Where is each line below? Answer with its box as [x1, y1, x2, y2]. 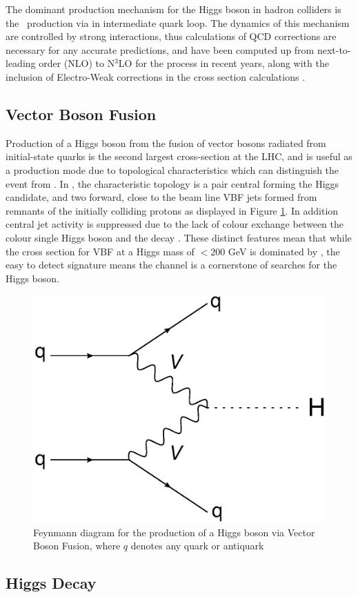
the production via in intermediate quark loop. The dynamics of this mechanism [6, 15, 350, 30]
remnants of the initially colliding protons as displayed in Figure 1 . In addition [6, 203, 339, 217]
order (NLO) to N [39, 56, 115, 70]
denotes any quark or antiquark [130, 538, 264, 553]
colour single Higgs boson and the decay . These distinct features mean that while [6, 230, 352, 244]
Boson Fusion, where [33, 538, 121, 553]
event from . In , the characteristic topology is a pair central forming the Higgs [6, 176, 339, 190]
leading [6, 56, 36, 70]
